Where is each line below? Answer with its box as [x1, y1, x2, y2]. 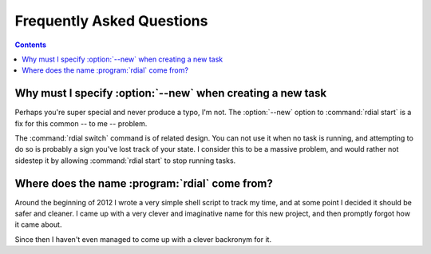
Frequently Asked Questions [14, 12, 208, 30]
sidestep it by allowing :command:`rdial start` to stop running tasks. [14, 156, 236, 165]
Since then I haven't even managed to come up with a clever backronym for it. [14, 234, 271, 244]
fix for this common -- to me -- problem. [14, 118, 148, 128]
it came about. [14, 220, 62, 229]
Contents [14, 40, 47, 50]
